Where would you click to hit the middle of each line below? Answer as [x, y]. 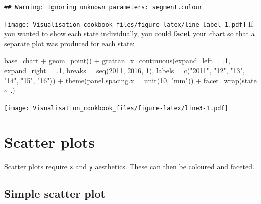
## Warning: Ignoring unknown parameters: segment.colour [103, 7]
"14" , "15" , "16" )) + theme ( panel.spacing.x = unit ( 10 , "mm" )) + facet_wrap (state [130, 80]
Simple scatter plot [55, 193]
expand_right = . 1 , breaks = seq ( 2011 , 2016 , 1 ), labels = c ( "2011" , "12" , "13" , [124, 70]
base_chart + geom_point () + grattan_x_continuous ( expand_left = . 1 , [117, 60]
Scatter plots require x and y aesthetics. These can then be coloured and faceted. [129, 166]
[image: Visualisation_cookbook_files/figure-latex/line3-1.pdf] [116, 108]
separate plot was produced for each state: [69, 43]
